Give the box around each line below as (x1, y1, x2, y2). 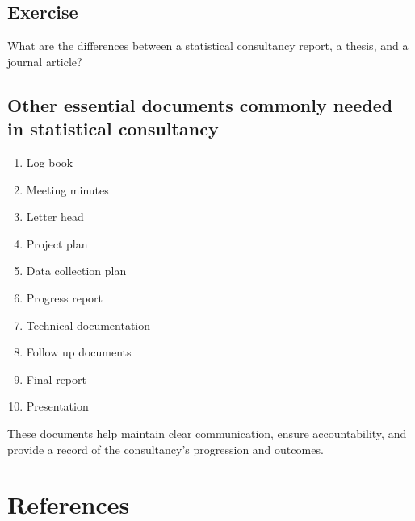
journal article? (7, 52, 82, 69)
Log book (26, 153, 73, 170)
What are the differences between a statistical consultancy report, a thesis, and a (7, 37, 409, 54)
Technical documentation (26, 316, 151, 333)
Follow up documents (26, 344, 132, 361)
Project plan (26, 235, 88, 252)
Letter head (26, 208, 84, 225)
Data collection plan (26, 262, 127, 279)
